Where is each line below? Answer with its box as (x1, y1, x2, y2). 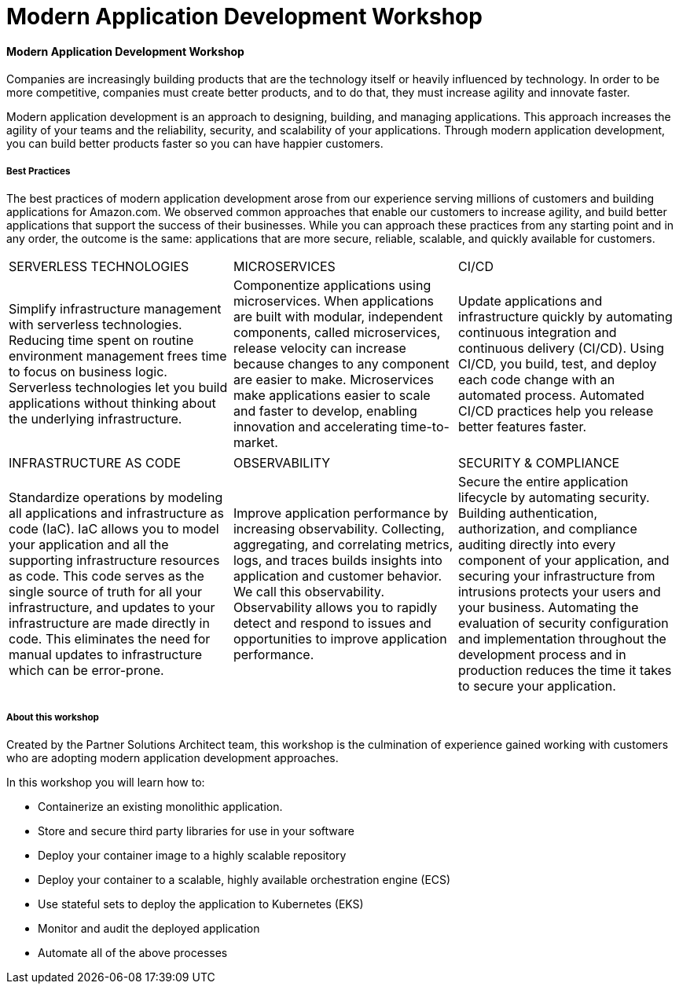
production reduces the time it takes (457, 662, 672, 679)
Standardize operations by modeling (9, 489, 223, 506)
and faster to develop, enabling (233, 403, 417, 420)
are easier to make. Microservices (233, 372, 434, 388)
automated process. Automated (457, 387, 644, 404)
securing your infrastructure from (457, 568, 655, 585)
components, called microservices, (233, 324, 441, 341)
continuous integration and (457, 324, 617, 341)
